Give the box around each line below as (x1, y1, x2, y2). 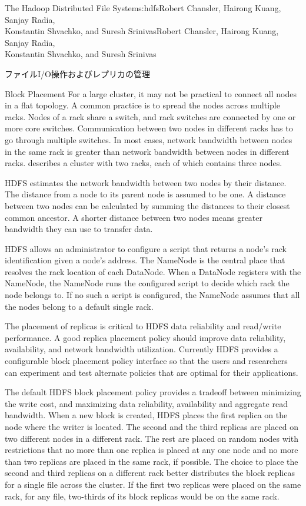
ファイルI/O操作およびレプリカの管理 (5, 67, 150, 80)
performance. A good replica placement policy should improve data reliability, (5, 331, 286, 343)
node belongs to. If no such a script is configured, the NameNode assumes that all (5, 289, 300, 301)
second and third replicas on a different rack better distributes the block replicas (5, 467, 295, 479)
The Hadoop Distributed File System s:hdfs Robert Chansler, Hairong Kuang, (5, 2, 281, 14)
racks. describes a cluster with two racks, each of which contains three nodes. (5, 157, 282, 169)
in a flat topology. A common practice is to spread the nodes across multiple (5, 99, 280, 111)
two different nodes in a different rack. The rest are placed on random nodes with (5, 432, 298, 444)
